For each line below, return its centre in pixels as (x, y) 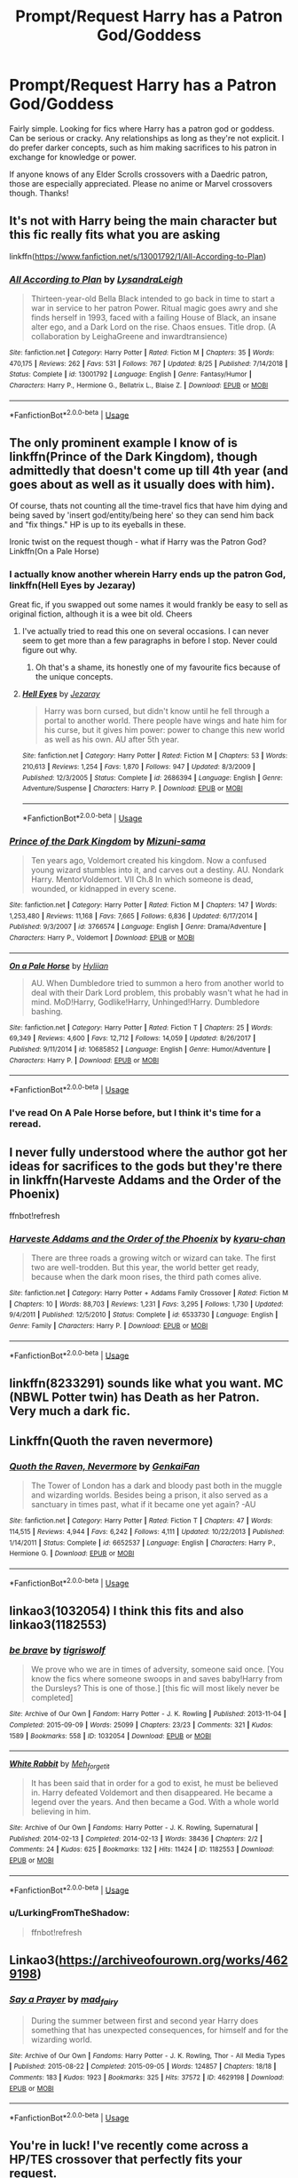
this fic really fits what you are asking (115, 235)
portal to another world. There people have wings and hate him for (165, 720)
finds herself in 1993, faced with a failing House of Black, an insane (153, 318)
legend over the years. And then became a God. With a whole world (155, 1802)
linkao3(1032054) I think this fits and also (126, 1611)
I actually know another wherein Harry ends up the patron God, (148, 575)
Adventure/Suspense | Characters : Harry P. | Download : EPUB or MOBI (133, 789)
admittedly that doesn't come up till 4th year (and (149, 470)
